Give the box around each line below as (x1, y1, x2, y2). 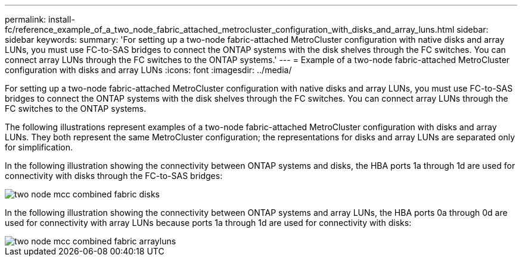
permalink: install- (5, 14, 75, 24)
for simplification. (5, 142, 73, 152)
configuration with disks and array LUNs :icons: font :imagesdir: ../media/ (5, 65, 292, 75)
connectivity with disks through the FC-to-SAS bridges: (5, 171, 223, 181)
